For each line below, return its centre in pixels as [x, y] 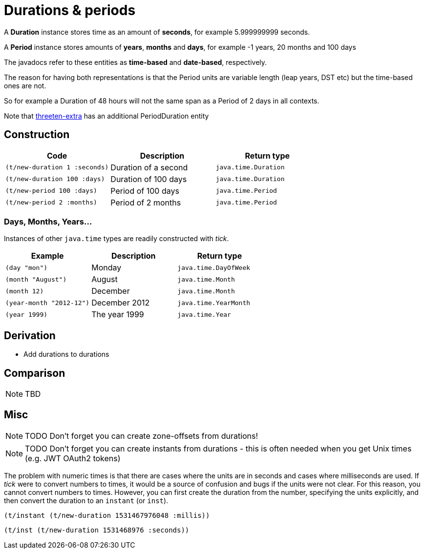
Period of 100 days [145, 191]
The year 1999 [118, 315]
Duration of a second [149, 167]
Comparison [35, 373]
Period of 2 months [146, 202]
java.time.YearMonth [214, 303]
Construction [37, 135]
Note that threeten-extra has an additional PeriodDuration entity [106, 116]
